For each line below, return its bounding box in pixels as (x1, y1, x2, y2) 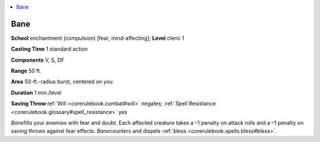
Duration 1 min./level (11, 89, 62, 96)
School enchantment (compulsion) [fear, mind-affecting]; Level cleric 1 (11, 34, 185, 42)
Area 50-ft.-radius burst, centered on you (11, 78, 113, 86)
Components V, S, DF (11, 56, 65, 64)
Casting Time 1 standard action (11, 45, 88, 53)
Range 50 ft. (11, 67, 41, 74)
